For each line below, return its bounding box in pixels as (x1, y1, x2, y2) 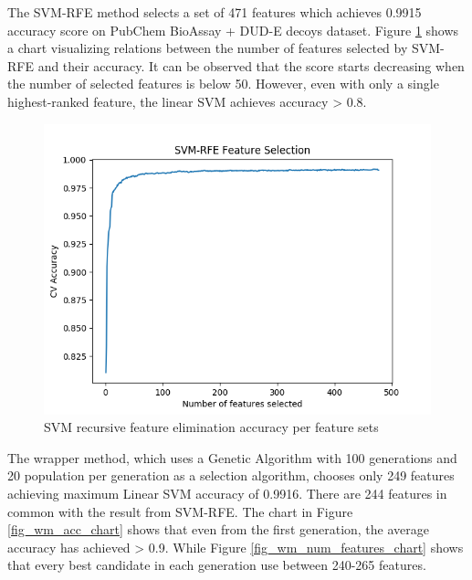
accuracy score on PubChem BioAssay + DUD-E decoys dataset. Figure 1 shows (7, 20, 459, 39)
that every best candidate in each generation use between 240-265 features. (7, 555, 426, 575)
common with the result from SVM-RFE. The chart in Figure (7, 501, 353, 521)
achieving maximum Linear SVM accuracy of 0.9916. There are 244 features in (7, 483, 447, 502)
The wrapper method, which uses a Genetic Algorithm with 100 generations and (7, 448, 457, 467)
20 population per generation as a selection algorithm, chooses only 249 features (7, 466, 455, 485)
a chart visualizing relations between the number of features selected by (7, 38, 408, 58)
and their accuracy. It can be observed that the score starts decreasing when (37, 56, 465, 75)
